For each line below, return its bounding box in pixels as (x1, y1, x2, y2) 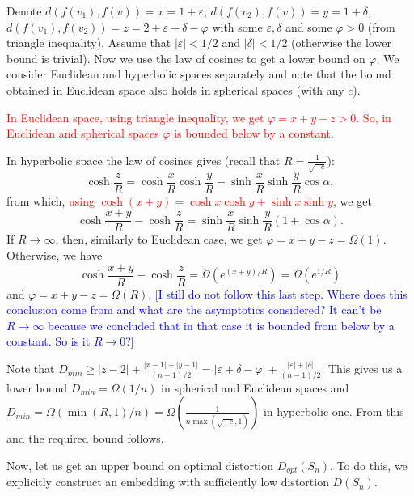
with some (212, 18, 263, 35)
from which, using (6, 192, 95, 209)
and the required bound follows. (6, 430, 164, 447)
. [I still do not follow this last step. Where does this (148, 285, 408, 302)
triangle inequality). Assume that (6, 34, 171, 51)
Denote (6, 2, 42, 19)
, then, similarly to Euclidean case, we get (55, 231, 263, 248)
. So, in (356, 108, 391, 125)
